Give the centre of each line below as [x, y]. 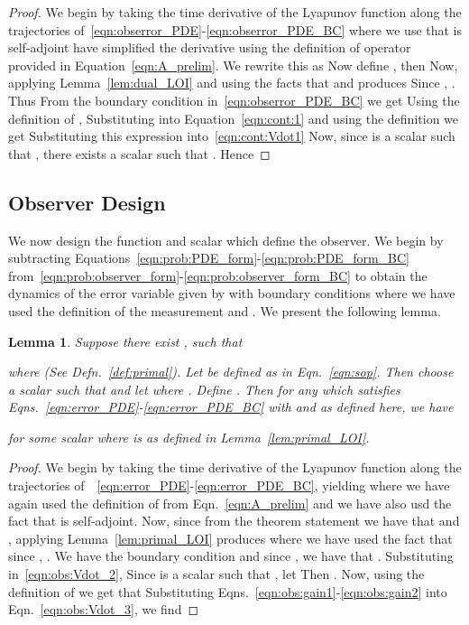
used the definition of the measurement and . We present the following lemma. [225, 310]
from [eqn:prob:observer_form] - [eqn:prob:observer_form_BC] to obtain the [218, 275]
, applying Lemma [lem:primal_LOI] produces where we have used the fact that [230, 538]
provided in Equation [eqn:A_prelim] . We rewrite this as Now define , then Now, [233, 65]
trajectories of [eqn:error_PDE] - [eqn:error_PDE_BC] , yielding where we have [229, 485]
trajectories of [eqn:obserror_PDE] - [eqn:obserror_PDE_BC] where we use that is [235, 29]
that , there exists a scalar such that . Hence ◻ [139, 153]
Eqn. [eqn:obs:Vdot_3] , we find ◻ [104, 609]
